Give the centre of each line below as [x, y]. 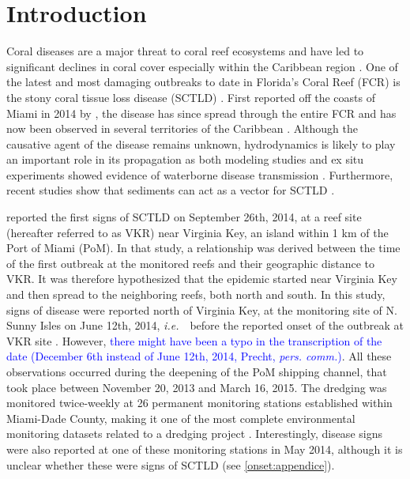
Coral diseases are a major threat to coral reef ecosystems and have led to [185, 51]
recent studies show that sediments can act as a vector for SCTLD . [171, 190]
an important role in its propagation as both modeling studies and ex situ [185, 159]
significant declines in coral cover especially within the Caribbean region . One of [202, 66]
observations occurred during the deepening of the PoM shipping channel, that [197, 372]
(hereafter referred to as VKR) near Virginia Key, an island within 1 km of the [197, 232]
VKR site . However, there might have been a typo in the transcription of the [194, 340]
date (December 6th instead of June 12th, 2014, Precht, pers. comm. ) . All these [199, 356]
